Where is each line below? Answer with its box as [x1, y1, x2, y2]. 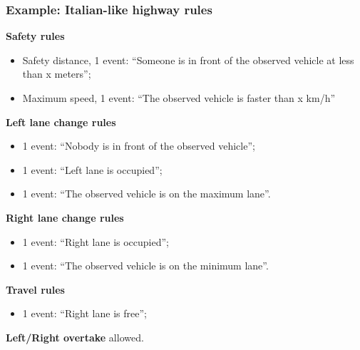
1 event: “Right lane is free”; [22, 306, 147, 321]
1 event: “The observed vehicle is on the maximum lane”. [22, 186, 271, 201]
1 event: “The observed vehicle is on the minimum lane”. [22, 258, 269, 273]
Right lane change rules [6, 210, 124, 225]
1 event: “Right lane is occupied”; [22, 234, 169, 249]
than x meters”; [22, 66, 91, 81]
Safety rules [6, 29, 65, 43]
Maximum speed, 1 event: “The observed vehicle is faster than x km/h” [22, 91, 336, 105]
